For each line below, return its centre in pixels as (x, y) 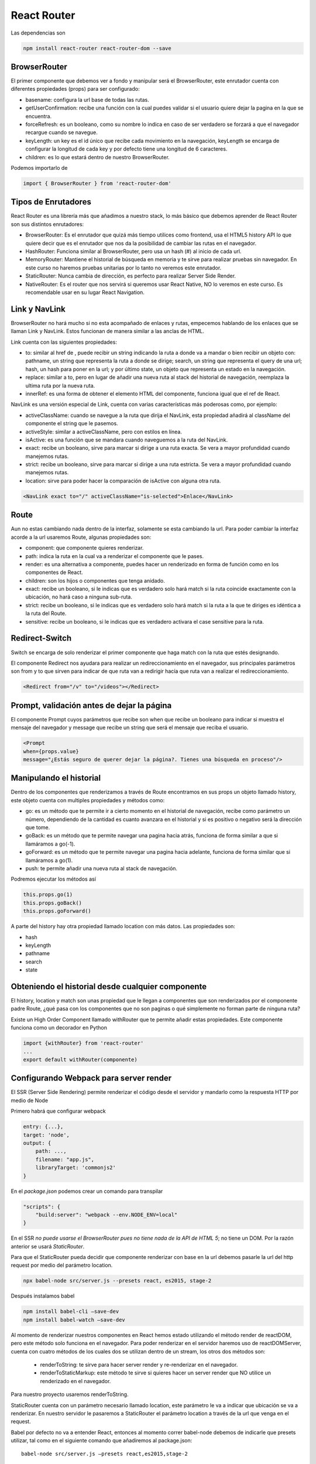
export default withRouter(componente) (80, 1059)
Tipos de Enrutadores (51, 202)
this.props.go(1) (48, 895)
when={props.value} (51, 751)
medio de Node (30, 1100)
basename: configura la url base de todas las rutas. (87, 100)
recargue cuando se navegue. (61, 132)
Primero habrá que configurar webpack (58, 1111)
